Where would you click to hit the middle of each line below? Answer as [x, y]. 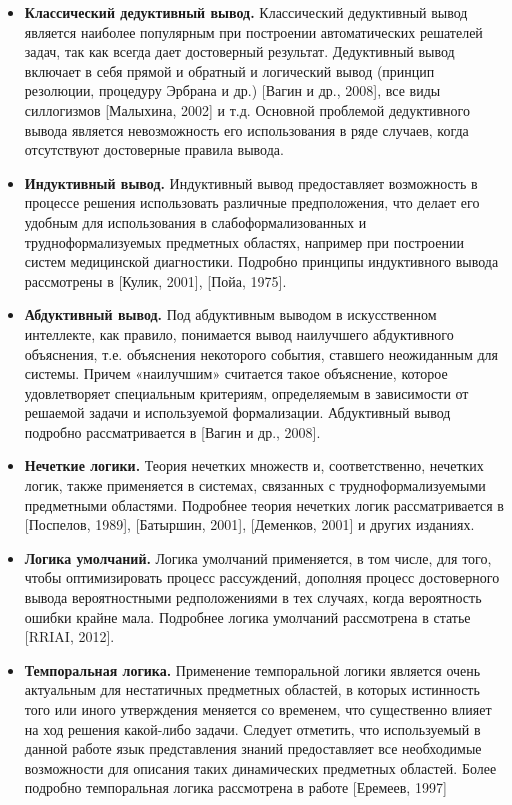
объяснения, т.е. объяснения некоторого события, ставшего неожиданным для [261, 353]
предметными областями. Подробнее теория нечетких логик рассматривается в [264, 504]
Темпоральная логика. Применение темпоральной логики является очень [252, 669]
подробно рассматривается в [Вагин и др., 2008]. [172, 431]
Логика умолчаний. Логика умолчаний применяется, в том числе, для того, [258, 557]
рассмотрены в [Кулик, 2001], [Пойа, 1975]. [155, 280]
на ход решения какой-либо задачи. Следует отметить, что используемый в [252, 728]
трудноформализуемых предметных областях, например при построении [244, 241]
